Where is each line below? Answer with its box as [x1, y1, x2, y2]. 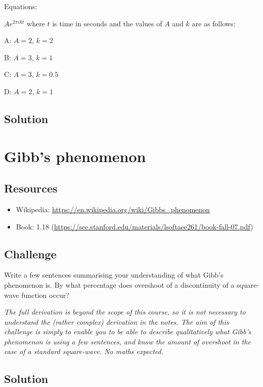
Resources [4, 180, 58, 196]
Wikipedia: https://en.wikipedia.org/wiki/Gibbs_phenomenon [16, 204, 210, 214]
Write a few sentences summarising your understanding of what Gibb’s [4, 269, 224, 280]
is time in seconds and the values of [52, 18, 162, 28]
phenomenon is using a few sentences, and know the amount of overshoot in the [4, 336, 251, 346]
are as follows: [192, 18, 236, 28]
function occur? [21, 289, 69, 300]
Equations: [4, 1, 37, 11]
